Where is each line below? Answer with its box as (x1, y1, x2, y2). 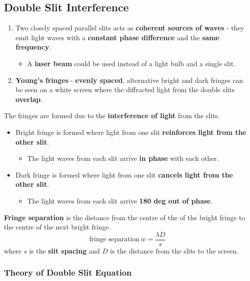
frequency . (15, 42, 51, 52)
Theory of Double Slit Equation (4, 266, 132, 279)
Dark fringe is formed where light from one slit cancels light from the (15, 169, 233, 179)
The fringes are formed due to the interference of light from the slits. (4, 110, 220, 121)
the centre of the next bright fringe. (4, 222, 111, 232)
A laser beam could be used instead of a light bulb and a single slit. (27, 58, 236, 68)
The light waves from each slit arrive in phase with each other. (27, 153, 219, 163)
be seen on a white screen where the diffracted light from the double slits (15, 84, 235, 95)
